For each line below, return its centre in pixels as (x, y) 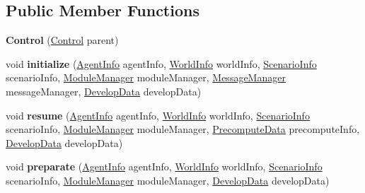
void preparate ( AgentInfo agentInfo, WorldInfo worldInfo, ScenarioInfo (164, 166)
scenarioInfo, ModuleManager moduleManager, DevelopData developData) (168, 180)
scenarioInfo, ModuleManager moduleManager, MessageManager (146, 77)
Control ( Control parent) (62, 40)
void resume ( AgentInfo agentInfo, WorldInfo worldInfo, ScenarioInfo (158, 115)
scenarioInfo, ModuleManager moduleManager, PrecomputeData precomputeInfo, (183, 129)
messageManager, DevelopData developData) (104, 91)
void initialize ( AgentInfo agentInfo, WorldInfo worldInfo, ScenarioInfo (161, 63)
